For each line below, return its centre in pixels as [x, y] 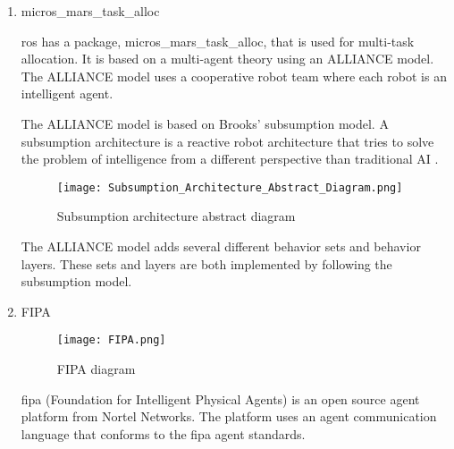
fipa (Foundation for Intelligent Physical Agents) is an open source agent [220, 398]
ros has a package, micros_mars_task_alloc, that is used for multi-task [218, 41]
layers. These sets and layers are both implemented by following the [206, 263]
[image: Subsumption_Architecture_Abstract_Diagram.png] [230, 187]
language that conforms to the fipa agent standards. [163, 433]
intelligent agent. [67, 93]
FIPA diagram [96, 369]
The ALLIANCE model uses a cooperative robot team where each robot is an [234, 76]
